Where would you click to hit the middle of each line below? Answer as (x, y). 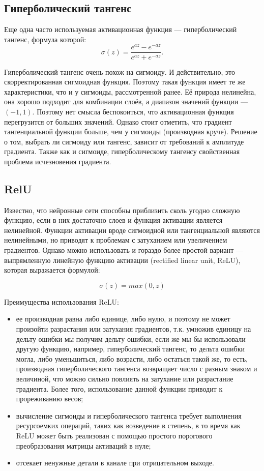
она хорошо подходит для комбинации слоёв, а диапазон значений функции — (126, 101)
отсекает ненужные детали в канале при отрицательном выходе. (115, 463)
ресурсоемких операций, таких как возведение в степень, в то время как (128, 425)
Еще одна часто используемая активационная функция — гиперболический (121, 29)
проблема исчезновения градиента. (58, 161)
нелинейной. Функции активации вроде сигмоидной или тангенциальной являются (132, 230)
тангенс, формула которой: (45, 39)
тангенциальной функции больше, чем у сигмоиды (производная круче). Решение (131, 131)
